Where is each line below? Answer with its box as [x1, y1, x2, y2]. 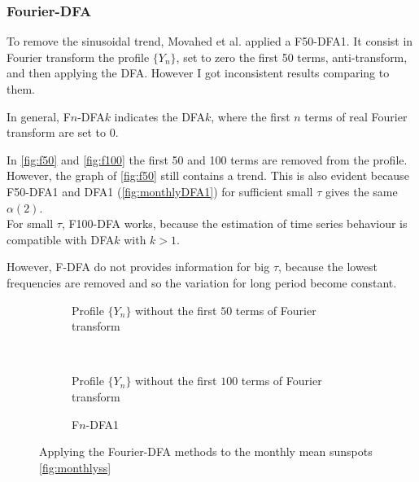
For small [7, 215, 54, 232]
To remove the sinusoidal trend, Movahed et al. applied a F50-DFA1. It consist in [7, 33, 413, 50]
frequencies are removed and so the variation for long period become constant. [7, 274, 397, 291]
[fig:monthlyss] [39, 458, 111, 475]
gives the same [325, 182, 398, 199]
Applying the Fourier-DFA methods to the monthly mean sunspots [39, 443, 373, 460]
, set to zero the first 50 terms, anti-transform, [176, 48, 408, 65]
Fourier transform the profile [7, 48, 150, 65]
